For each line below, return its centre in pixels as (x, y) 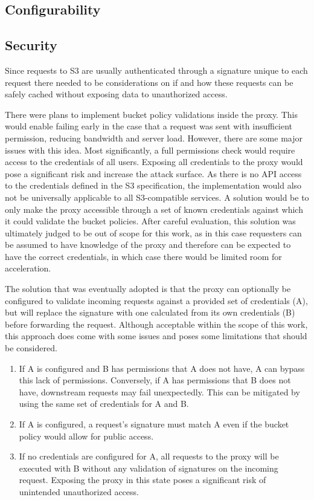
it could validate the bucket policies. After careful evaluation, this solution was (150, 221)
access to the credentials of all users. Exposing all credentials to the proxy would (154, 162)
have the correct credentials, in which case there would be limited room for (143, 256)
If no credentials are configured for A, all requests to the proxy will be (149, 456)
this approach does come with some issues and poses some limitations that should (156, 336)
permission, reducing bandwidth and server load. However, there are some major (154, 138)
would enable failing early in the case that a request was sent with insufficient (149, 126)
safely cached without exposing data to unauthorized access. (116, 94)
